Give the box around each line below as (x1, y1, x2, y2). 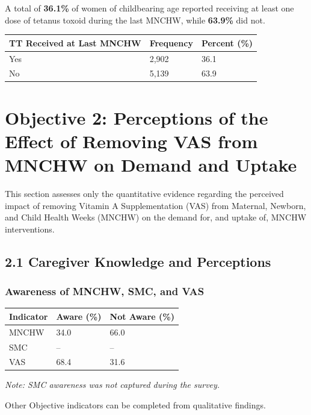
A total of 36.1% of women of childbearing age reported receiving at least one (5, 2, 294, 14)
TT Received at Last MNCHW (9, 36, 141, 49)
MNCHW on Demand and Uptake (5, 152, 297, 177)
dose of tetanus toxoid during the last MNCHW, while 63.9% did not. (5, 13, 265, 26)
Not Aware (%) (109, 310, 174, 322)
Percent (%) (201, 36, 253, 49)
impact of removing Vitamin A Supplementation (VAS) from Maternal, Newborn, (5, 199, 306, 211)
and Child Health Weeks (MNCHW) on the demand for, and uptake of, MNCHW (5, 211, 307, 223)
